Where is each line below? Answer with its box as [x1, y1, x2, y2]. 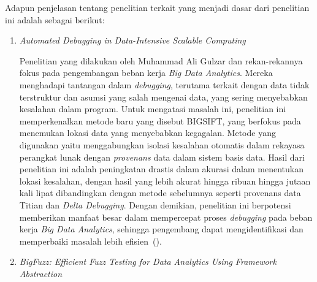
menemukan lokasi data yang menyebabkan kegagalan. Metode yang [19, 126, 276, 139]
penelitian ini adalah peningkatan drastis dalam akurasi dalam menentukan [19, 162, 304, 175]
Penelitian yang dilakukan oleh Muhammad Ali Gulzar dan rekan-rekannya [19, 54, 303, 67]
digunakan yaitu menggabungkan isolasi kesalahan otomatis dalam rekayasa [19, 138, 305, 151]
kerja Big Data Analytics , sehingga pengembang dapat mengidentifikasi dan [19, 223, 304, 235]
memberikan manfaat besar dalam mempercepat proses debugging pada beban [19, 210, 313, 223]
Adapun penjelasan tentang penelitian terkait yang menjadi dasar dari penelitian [5, 1, 310, 13]
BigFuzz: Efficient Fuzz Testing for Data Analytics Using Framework [19, 255, 277, 268]
